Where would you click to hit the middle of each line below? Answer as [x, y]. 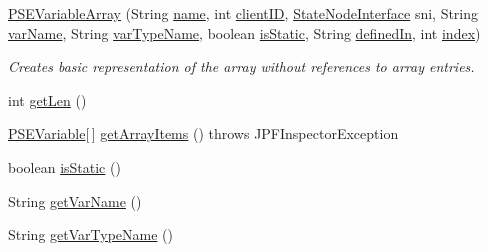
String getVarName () [75, 200]
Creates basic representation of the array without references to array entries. [241, 66]
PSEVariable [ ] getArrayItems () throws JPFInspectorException [203, 133]
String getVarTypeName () [90, 234]
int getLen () [47, 99]
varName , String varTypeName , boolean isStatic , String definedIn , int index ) [244, 32]
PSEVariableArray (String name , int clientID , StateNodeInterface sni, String [243, 13]
